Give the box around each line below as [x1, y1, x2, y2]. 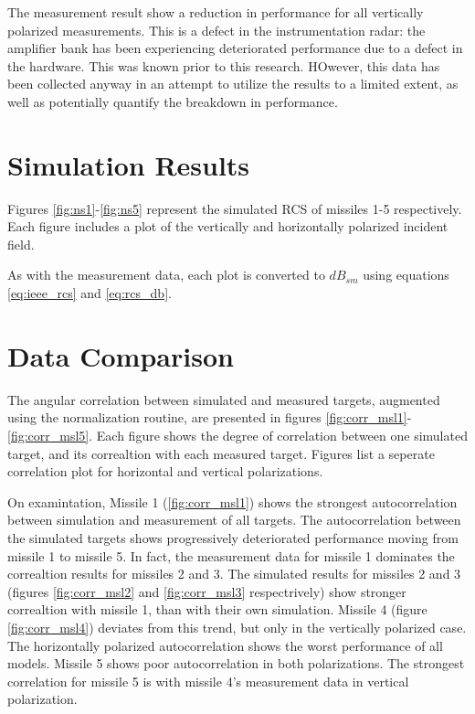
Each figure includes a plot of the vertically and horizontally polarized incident [7, 217, 449, 236]
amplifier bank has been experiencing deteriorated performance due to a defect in [7, 38, 463, 58]
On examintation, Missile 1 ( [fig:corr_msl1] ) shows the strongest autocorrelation [7, 492, 458, 511]
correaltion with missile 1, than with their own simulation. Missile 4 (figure [7, 600, 427, 619]
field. [7, 234, 35, 253]
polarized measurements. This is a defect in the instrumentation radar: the [7, 20, 426, 39]
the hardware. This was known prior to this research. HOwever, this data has [7, 56, 440, 75]
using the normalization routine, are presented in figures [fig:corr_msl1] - [7, 408, 412, 427]
